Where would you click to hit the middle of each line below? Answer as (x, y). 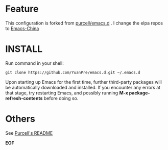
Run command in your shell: (34, 63)
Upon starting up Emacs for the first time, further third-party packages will (83, 82)
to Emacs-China (22, 28)
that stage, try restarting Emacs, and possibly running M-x (67, 93)
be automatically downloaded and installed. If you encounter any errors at (83, 87)
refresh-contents (24, 98)
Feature (22, 9)
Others (20, 119)
